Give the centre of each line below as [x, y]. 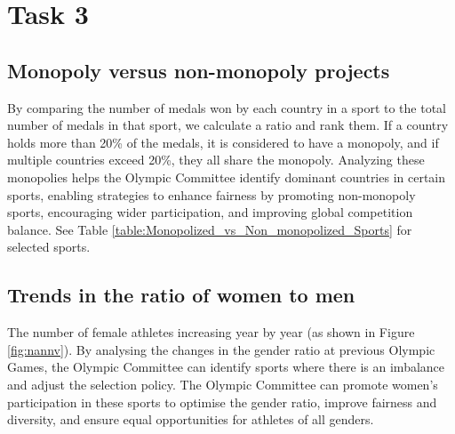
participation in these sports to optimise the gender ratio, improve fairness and [222, 402]
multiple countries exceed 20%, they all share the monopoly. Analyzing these [216, 160]
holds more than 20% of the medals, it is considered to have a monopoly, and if [223, 142]
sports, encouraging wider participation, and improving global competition [210, 212]
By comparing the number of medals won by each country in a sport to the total [227, 107]
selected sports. [49, 247]
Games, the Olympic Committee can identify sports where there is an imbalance [226, 367]
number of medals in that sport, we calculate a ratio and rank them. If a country [228, 125]
